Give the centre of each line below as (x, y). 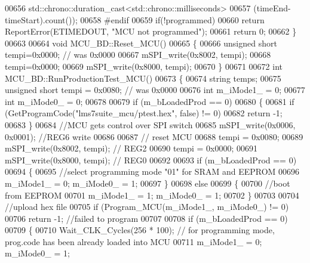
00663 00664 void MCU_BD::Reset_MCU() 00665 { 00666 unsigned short (141, 43)
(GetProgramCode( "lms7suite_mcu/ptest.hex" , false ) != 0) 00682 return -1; (144, 113)
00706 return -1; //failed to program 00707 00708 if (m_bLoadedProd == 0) (146, 218)
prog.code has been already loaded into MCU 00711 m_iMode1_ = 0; (133, 241)
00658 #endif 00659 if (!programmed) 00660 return (172, 19)
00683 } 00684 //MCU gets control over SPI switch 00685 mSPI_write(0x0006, (150, 124)
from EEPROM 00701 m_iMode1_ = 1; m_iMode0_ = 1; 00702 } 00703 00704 (152, 195)
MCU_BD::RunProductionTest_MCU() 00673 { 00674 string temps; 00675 (143, 78)
